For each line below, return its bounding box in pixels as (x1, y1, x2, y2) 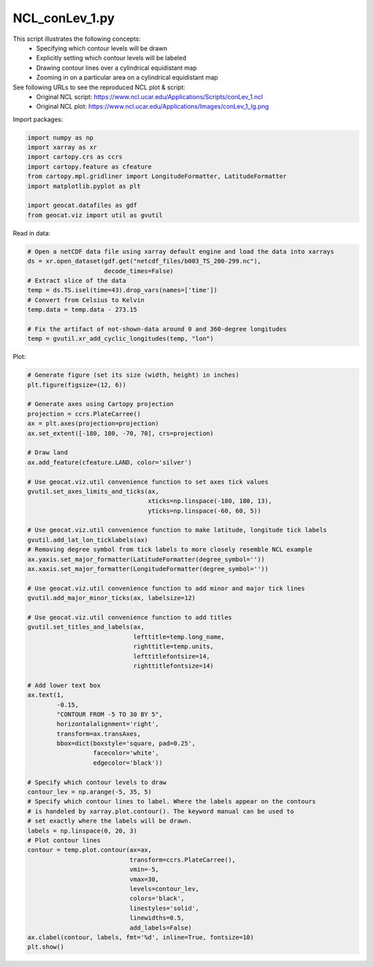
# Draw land (27, 449, 69, 456)
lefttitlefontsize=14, (133, 652, 211, 660)
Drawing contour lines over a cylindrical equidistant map (36, 63, 197, 72)
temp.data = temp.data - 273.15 (27, 305, 138, 314)
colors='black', (129, 894, 185, 903)
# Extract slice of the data (27, 276, 127, 284)
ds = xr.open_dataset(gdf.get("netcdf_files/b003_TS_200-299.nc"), (27, 257, 262, 265)
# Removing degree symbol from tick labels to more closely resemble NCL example (27, 546, 313, 553)
